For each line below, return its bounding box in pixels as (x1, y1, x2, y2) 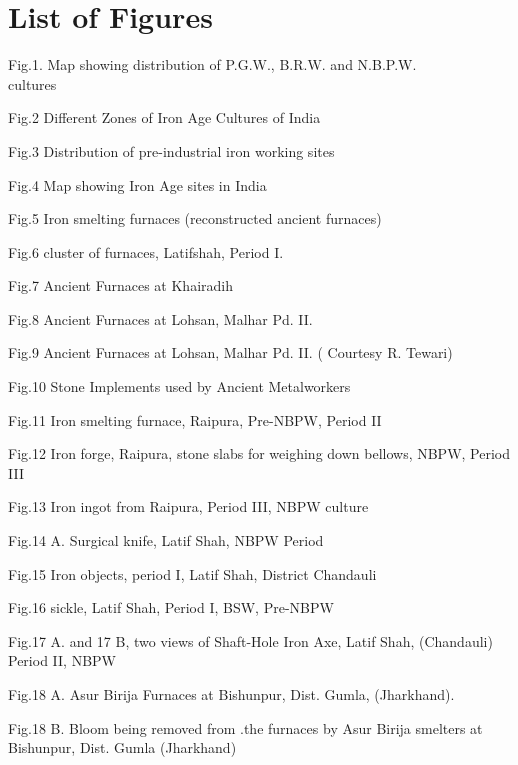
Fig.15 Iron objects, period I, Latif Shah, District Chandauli (8, 563, 377, 584)
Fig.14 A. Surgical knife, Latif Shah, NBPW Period (8, 530, 324, 551)
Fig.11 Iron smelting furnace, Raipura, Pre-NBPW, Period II (8, 409, 382, 430)
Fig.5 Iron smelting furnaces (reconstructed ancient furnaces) (8, 208, 382, 229)
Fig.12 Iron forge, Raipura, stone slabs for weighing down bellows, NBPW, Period (8, 443, 511, 464)
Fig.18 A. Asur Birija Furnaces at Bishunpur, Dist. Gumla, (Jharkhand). (8, 684, 455, 704)
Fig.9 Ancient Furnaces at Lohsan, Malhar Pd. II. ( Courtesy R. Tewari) (8, 342, 453, 363)
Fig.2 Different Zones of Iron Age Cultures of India (8, 107, 321, 128)
